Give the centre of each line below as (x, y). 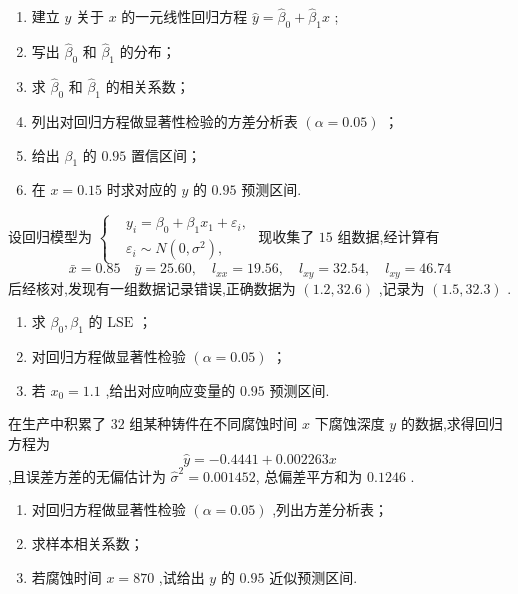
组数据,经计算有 (388, 236)
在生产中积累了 (57, 423)
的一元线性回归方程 (184, 16)
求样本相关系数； (87, 543)
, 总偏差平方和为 (309, 475)
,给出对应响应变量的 (170, 389)
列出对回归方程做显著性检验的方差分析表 (164, 121)
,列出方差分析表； (330, 509)
